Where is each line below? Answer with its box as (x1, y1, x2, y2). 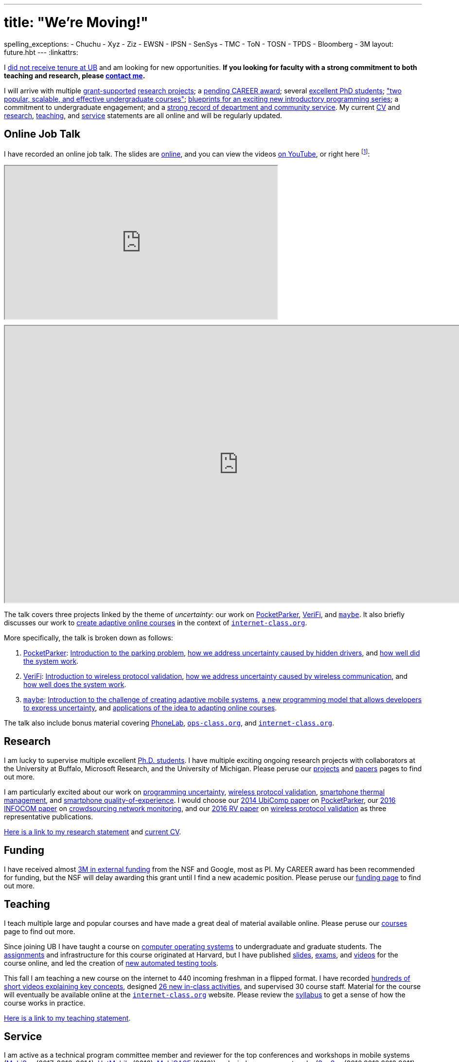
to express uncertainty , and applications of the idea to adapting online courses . (23, 704, 277, 712)
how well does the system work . (23, 680, 126, 689)
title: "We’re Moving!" (4, 14, 148, 31)
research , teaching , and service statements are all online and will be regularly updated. (4, 111, 282, 120)
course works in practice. (4, 998, 85, 1007)
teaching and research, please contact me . (4, 71, 145, 80)
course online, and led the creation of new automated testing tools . (4, 958, 218, 967)
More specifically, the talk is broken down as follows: (4, 634, 173, 642)
